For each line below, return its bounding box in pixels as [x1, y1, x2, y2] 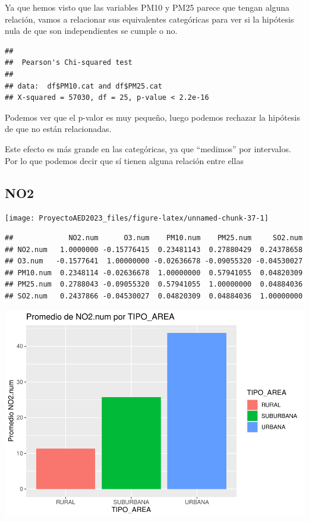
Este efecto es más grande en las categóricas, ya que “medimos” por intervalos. [5, 142, 291, 155]
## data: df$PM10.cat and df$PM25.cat [5, 81, 162, 90]
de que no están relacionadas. [5, 122, 112, 135]
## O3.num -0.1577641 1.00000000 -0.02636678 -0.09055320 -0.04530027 [5, 257, 303, 266]
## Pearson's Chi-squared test [5, 58, 133, 67]
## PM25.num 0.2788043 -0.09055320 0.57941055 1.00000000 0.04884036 [5, 280, 303, 289]
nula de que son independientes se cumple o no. [5, 24, 178, 37]
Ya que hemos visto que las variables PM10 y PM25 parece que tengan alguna [5, 1, 290, 13]
